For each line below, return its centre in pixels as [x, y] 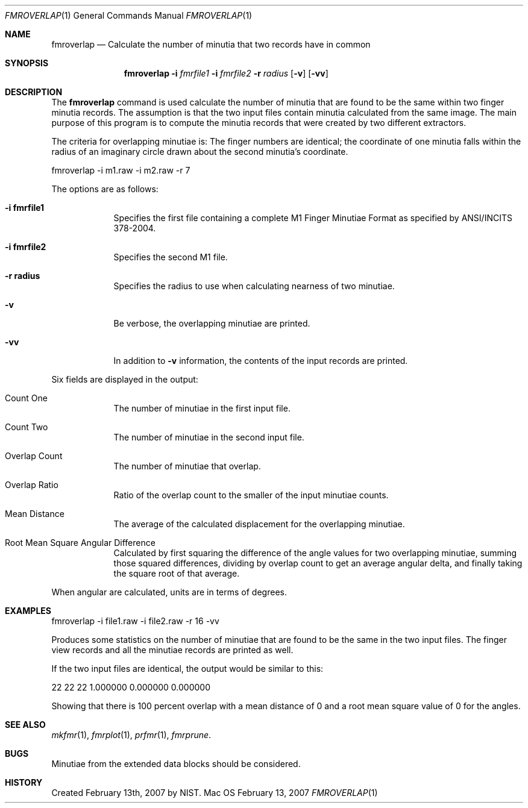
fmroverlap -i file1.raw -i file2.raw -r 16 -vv [135, 621]
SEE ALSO [25, 725]
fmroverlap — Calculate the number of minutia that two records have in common [211, 44]
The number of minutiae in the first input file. [202, 408]
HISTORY [24, 782]
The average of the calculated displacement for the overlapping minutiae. [259, 524]
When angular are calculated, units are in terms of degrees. [169, 592]
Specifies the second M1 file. [171, 257]
